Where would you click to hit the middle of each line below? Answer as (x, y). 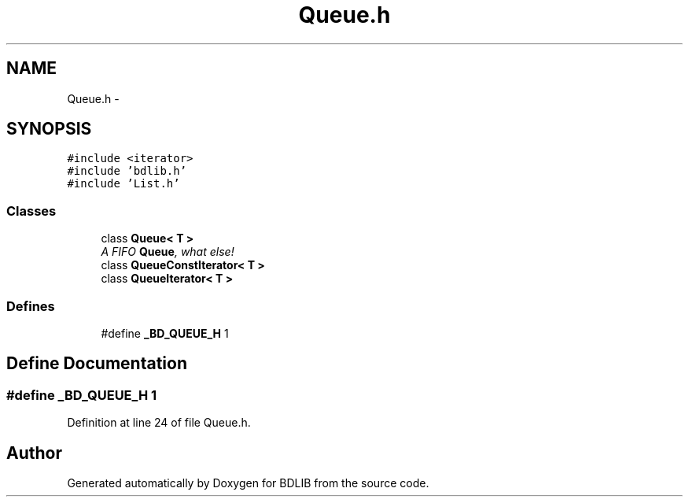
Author (34, 453)
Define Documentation (97, 364)
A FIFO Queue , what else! (168, 252)
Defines (31, 306)
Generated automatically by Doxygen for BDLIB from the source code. (248, 483)
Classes (31, 211)
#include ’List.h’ (123, 184)
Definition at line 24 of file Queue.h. (159, 423)
